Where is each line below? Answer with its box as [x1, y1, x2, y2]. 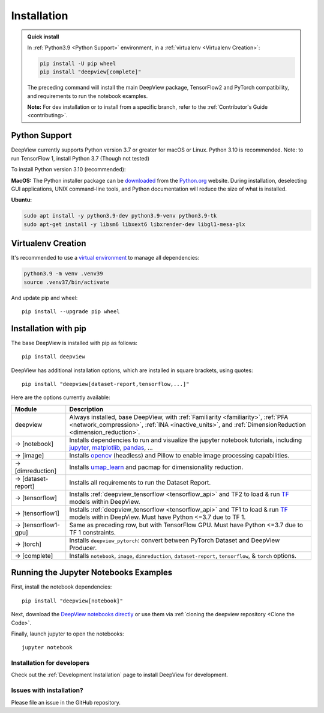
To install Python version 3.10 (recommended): [11, 166, 126, 173]
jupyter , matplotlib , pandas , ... [69, 443, 153, 451]
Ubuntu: [11, 196, 32, 204]
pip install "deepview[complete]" [40, 69, 142, 75]
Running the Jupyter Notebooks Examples [11, 568, 173, 578]
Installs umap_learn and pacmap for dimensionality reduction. [69, 463, 244, 471]
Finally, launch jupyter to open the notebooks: [11, 630, 124, 637]
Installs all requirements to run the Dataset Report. [69, 478, 211, 486]
